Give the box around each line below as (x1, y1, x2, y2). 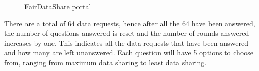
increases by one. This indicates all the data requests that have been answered (4, 37, 248, 48)
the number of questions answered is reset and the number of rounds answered (4, 28, 249, 38)
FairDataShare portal (24, 1, 91, 11)
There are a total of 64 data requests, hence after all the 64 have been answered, (4, 18, 255, 28)
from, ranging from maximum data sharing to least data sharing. (4, 57, 207, 67)
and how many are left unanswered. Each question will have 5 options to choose (4, 47, 254, 58)
